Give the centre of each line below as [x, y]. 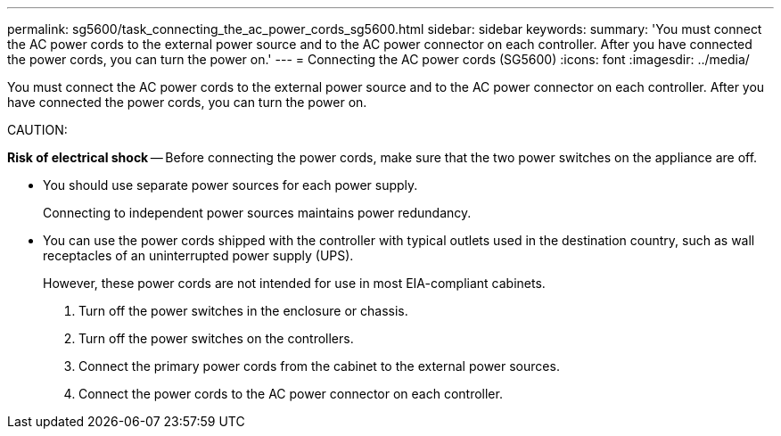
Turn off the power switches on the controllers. [216, 338]
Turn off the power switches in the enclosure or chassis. [243, 311]
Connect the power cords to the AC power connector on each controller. [291, 394]
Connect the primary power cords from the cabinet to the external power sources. [319, 366]
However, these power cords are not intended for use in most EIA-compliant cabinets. [294, 283]
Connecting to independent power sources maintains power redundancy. [257, 213]
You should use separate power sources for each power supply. [230, 185]
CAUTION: [37, 130]
